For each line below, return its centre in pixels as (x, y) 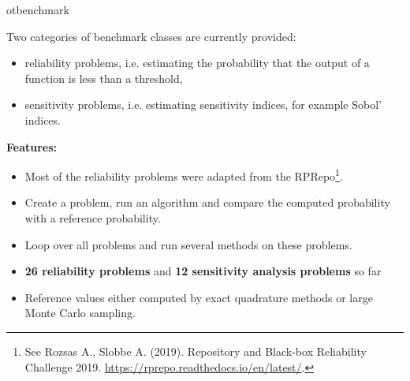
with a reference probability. (93, 218)
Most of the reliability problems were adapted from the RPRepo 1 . (184, 175)
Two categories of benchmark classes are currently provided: (151, 36)
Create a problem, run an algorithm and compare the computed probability (207, 202)
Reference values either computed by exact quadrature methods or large (199, 297)
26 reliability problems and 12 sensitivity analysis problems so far (203, 271)
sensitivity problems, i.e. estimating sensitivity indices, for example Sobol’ (203, 105)
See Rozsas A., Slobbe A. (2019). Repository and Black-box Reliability (196, 351)
